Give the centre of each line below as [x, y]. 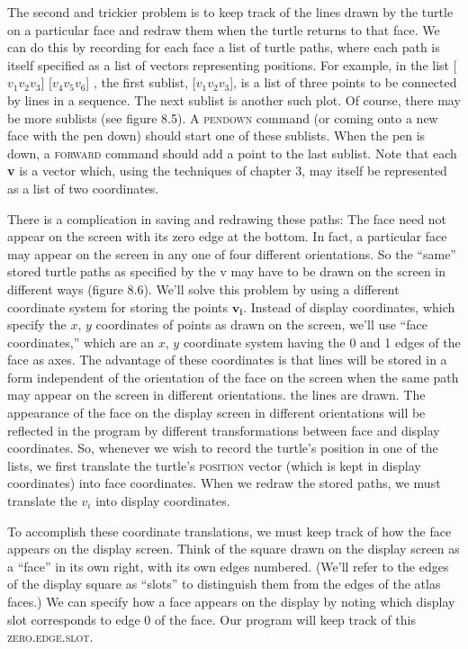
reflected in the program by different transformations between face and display [224, 430]
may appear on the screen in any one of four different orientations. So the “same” [232, 253]
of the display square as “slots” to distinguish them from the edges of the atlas [224, 584]
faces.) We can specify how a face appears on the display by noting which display [231, 601]
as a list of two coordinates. [83, 188]
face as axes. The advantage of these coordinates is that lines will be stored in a [227, 360]
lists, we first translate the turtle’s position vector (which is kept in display [214, 465]
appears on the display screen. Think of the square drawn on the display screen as [234, 549]
